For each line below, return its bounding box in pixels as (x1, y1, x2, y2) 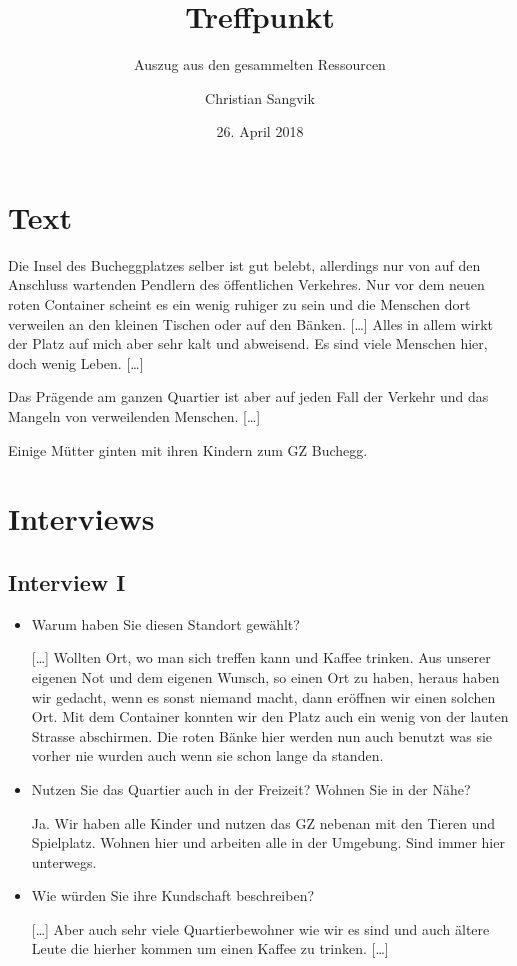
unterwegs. (31, 851, 97, 872)
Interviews (8, 498, 155, 539)
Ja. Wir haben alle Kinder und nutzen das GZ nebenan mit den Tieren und (31, 812, 496, 833)
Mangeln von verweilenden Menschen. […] (8, 406, 261, 426)
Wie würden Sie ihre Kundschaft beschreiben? (31, 885, 315, 906)
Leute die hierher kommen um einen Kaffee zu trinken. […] (31, 938, 389, 959)
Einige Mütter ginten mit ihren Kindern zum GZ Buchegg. (8, 439, 368, 460)
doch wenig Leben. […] (8, 352, 144, 373)
